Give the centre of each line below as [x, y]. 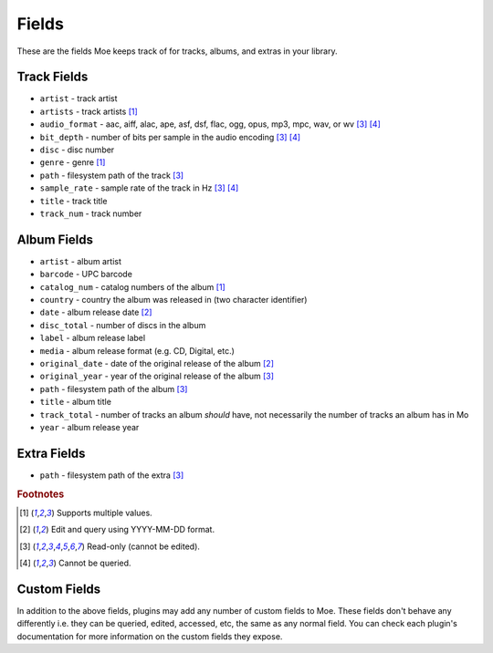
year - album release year [89, 427]
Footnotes [41, 494]
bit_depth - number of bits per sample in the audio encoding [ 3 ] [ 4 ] [170, 137]
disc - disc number [77, 150]
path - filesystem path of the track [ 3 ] [112, 175]
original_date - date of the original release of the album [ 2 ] [157, 363]
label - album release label [93, 338]
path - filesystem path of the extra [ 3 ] [112, 475]
